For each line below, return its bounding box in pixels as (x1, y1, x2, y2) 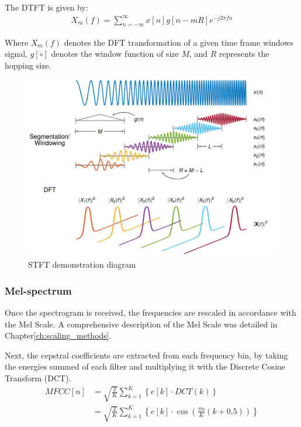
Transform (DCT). (5, 372, 71, 384)
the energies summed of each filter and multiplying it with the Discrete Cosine (5, 360, 286, 373)
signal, (5, 47, 27, 60)
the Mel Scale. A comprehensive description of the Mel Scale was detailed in (5, 317, 278, 330)
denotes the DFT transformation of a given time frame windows (64, 36, 293, 48)
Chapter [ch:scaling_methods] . (5, 329, 112, 341)
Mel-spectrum (5, 283, 72, 298)
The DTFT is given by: (5, 1, 88, 13)
